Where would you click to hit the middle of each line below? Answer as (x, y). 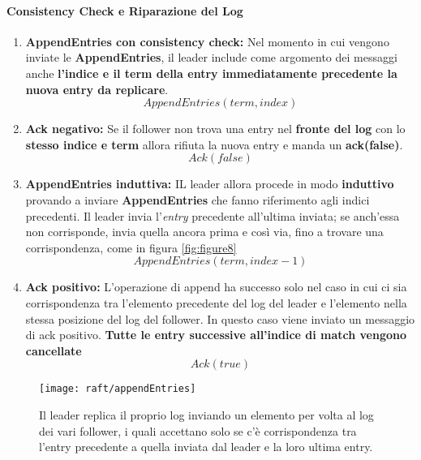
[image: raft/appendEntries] (118, 389)
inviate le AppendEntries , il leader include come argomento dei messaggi (211, 57)
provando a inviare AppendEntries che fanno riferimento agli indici (198, 199)
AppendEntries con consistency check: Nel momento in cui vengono (207, 41)
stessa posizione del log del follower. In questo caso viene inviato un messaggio (220, 318)
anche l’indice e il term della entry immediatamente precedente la (211, 73)
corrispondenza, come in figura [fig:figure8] (131, 247)
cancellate (54, 350)
